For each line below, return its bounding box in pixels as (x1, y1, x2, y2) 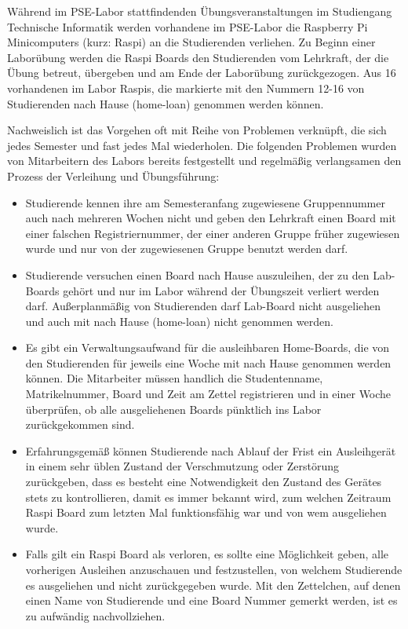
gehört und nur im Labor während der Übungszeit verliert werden (63, 282, 380, 298)
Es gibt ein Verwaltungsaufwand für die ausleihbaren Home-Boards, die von (25, 339, 390, 356)
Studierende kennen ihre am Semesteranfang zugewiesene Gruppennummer (25, 194, 385, 210)
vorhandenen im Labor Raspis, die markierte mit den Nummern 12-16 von (7, 79, 365, 96)
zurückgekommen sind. (25, 416, 135, 433)
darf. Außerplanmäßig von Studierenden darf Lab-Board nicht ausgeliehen (25, 298, 381, 314)
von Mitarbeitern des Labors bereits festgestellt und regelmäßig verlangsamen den (7, 152, 402, 169)
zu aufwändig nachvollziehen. (25, 607, 166, 624)
